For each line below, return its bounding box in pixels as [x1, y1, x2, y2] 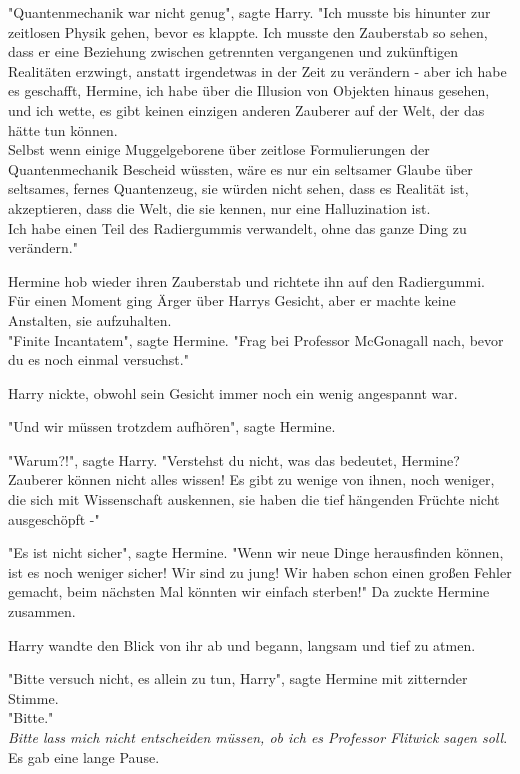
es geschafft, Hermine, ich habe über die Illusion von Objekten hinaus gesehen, [8, 80, 490, 101]
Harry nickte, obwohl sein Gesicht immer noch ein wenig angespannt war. [8, 382, 458, 403]
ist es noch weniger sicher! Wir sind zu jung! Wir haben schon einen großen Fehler [8, 561, 512, 582]
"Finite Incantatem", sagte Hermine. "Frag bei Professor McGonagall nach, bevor [8, 329, 504, 350]
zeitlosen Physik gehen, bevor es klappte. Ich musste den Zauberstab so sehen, [8, 21, 488, 42]
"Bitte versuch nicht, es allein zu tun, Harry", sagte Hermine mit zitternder [8, 668, 468, 689]
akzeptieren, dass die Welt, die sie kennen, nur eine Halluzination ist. [8, 197, 431, 218]
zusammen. [8, 601, 76, 622]
